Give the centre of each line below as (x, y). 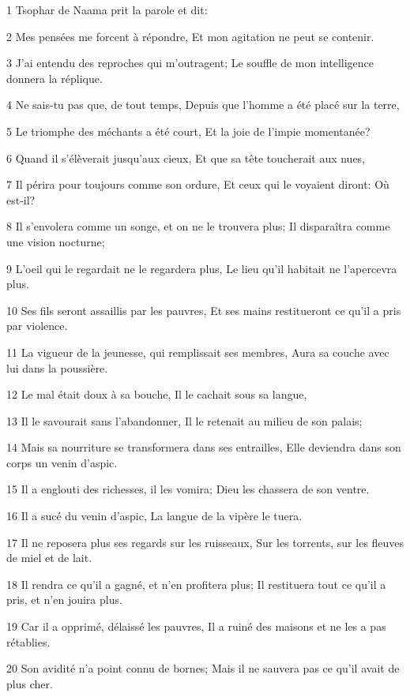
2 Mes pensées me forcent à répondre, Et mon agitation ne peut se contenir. (190, 36)
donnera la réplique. (55, 78)
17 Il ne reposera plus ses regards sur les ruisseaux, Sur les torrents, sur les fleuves (205, 542)
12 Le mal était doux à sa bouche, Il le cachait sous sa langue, (157, 394)
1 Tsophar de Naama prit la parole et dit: (107, 9)
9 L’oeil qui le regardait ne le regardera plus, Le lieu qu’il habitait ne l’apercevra (202, 268)
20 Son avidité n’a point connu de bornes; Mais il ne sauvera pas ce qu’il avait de (203, 668)
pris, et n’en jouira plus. (64, 600)
